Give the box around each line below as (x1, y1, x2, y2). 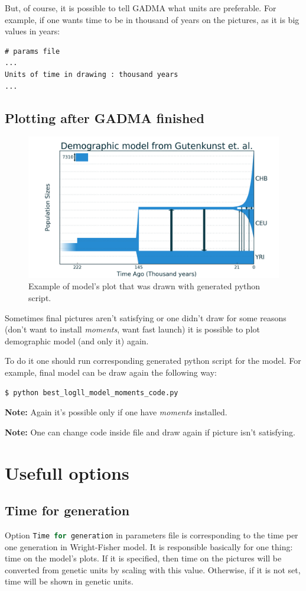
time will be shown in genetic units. (5, 575, 134, 587)
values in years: (5, 25, 60, 37)
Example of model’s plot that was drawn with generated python (28, 280, 261, 292)
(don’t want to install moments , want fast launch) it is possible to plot (5, 323, 260, 335)
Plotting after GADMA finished (5, 108, 204, 127)
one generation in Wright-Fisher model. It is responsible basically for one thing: (5, 540, 293, 553)
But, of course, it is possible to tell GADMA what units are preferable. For (5, 2, 276, 14)
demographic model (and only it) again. (5, 334, 149, 347)
